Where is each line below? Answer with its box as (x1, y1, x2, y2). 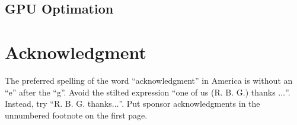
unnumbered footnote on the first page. (5, 108, 148, 121)
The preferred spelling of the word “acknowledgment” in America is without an (5, 74, 293, 86)
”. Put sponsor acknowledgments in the (119, 97, 260, 110)
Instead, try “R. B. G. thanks (5, 97, 112, 110)
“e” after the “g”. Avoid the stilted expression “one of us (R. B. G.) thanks (5, 85, 276, 98)
